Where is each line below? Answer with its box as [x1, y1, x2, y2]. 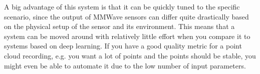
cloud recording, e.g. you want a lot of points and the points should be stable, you [4, 50, 256, 60]
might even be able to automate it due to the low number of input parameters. [4, 60, 246, 70]
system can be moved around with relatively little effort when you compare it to [4, 30, 250, 41]
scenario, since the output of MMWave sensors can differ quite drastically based [4, 11, 249, 21]
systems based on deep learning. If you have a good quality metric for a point [4, 40, 242, 51]
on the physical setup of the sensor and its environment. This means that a [4, 21, 235, 31]
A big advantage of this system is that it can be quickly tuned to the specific [4, 1, 240, 11]
